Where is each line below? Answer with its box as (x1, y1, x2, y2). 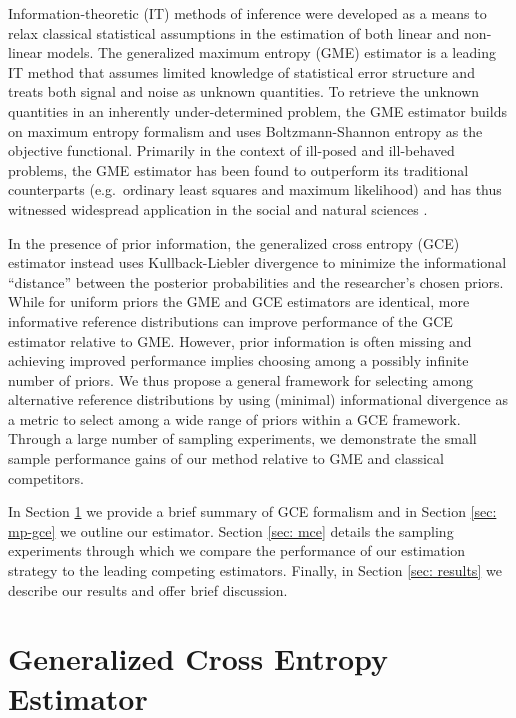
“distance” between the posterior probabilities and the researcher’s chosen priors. (8, 271, 504, 292)
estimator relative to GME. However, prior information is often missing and (8, 330, 472, 351)
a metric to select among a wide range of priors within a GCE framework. (8, 408, 461, 429)
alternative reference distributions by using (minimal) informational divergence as (8, 389, 508, 410)
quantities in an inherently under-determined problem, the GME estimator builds (8, 100, 507, 121)
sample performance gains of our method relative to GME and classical (8, 448, 444, 469)
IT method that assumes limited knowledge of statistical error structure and (8, 61, 475, 82)
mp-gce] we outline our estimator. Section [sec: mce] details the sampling (8, 520, 454, 541)
